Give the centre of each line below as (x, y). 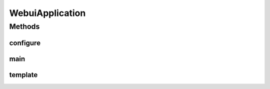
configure (25, 43)
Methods (24, 26)
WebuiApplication (47, 13)
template (23, 75)
